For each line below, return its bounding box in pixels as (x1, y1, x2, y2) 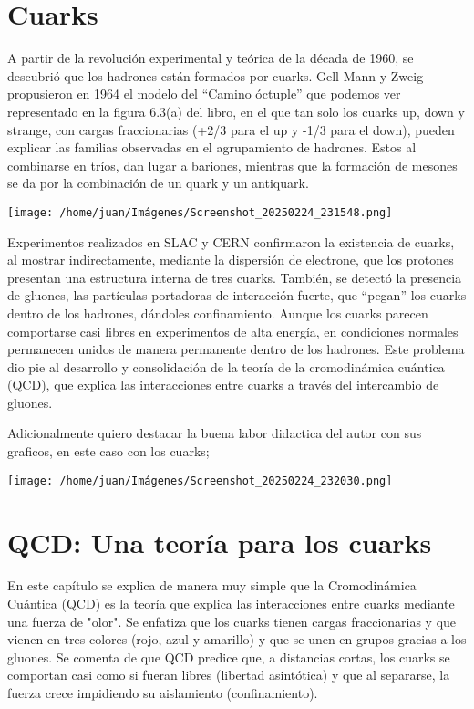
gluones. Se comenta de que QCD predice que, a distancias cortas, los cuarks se (7, 647, 450, 666)
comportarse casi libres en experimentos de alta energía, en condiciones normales (7, 321, 459, 340)
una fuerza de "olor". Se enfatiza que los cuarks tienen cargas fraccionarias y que (7, 611, 457, 631)
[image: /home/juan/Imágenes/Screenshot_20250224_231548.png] (7, 205, 393, 219)
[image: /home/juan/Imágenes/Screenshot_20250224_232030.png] (7, 474, 393, 487)
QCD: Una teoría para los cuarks (7, 523, 432, 560)
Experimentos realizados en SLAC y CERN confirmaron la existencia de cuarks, (7, 232, 455, 251)
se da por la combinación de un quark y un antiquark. (7, 173, 309, 193)
